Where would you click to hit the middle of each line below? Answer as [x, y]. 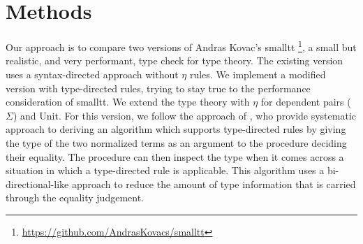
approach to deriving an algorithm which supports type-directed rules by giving [176, 129]
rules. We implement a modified [258, 74]
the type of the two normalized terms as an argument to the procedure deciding [176, 142]
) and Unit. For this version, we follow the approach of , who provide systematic [184, 115]
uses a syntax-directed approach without [92, 74]
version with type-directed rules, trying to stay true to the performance [158, 88]
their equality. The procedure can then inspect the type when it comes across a [175, 156]
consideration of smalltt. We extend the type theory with [128, 102]
